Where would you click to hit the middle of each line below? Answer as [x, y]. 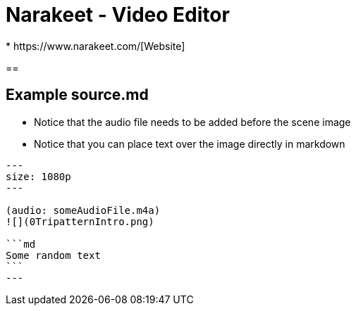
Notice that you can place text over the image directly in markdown [190, 144]
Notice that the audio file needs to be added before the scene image [192, 122]
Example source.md [77, 95]
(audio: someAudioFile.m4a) [83, 210]
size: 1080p [38, 176]
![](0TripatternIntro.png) [80, 221]
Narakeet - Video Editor [118, 15]
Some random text [53, 255]
